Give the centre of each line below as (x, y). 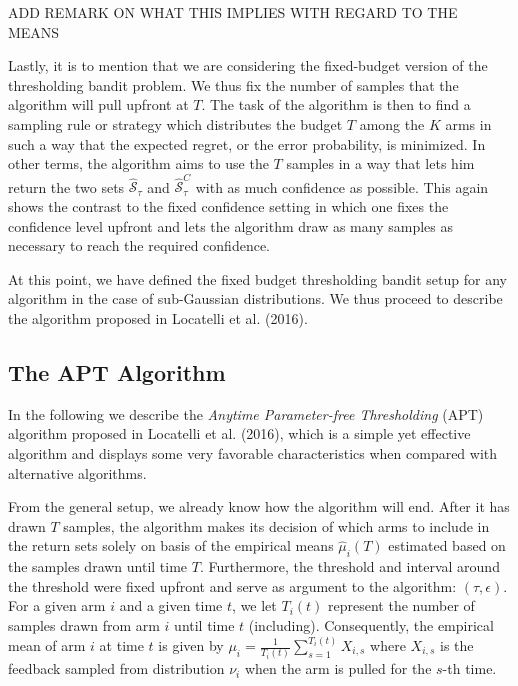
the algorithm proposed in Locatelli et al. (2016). (158, 318)
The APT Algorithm (117, 372)
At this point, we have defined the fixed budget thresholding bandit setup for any (257, 278)
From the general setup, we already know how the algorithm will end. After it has (259, 506)
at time (121, 645)
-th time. (469, 668)
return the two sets (66, 186)
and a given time (171, 605)
